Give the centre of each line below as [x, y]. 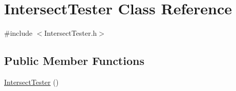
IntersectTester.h [71, 33]
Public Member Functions [74, 61]
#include [18, 33]
